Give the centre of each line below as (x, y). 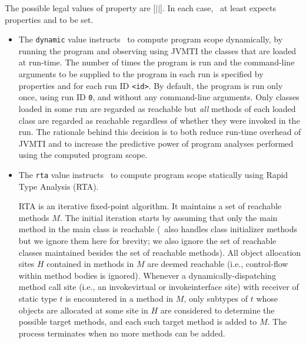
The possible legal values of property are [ (80, 8)
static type (38, 298)
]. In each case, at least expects (218, 8)
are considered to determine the (217, 310)
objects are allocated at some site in (83, 310)
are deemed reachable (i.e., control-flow (218, 264)
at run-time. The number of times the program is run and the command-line (157, 62)
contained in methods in (90, 264)
